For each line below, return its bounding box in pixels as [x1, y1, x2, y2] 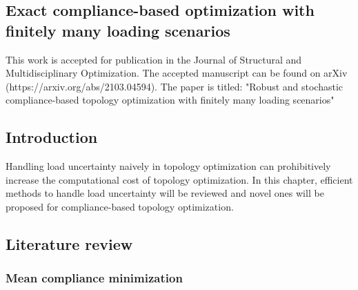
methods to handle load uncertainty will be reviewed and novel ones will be [6, 186, 324, 200]
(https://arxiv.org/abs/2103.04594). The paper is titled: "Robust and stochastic [6, 79, 344, 93]
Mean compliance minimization [6, 269, 183, 287]
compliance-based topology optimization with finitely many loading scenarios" [6, 93, 335, 107]
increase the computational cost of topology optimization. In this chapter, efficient [6, 172, 353, 186]
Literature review [6, 233, 133, 254]
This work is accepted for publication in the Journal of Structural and [6, 52, 302, 66]
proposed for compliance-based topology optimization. [6, 199, 234, 213]
